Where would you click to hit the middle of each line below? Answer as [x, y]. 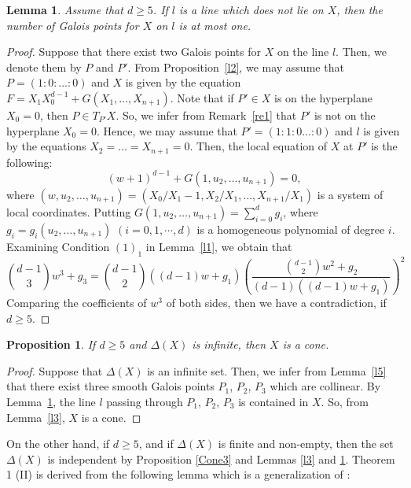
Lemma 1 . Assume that [65, 9]
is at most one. [215, 25]
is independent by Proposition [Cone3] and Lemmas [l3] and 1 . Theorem [221, 458]
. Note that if [202, 97]
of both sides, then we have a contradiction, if [276, 302]
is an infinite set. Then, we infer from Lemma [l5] [267, 370]
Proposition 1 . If [51, 344]
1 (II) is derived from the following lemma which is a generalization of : [178, 474]
